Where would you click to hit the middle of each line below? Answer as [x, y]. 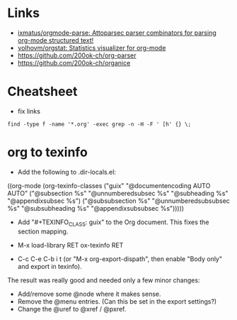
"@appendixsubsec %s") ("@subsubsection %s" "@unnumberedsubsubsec [118, 201]
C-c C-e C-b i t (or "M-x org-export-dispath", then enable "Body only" [120, 259]
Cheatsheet [42, 92]
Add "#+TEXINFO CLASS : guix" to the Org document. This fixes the [113, 223]
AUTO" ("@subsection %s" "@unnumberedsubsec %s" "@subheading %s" [118, 193]
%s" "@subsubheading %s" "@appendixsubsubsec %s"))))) [96, 208]
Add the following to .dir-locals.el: [67, 172]
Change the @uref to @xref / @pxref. [72, 309]
